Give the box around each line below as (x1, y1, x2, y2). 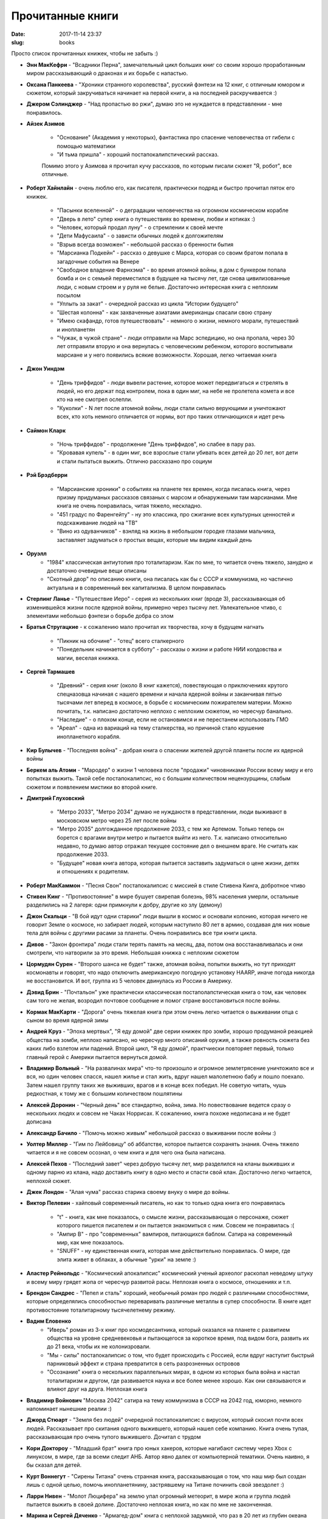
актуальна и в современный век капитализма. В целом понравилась (47, 584, 226, 591)
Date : (11, 30, 26, 38)
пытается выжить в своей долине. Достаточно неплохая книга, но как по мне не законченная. (26, 1501, 273, 1508)
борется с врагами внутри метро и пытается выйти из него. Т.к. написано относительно (56, 834, 287, 841)
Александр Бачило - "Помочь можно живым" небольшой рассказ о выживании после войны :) (26, 1129, 276, 1136)
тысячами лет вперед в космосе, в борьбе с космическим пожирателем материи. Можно (56, 699, 292, 706)
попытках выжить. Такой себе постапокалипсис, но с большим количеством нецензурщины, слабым (26, 775, 291, 782)
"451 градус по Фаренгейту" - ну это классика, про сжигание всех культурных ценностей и (56, 510, 295, 518)
